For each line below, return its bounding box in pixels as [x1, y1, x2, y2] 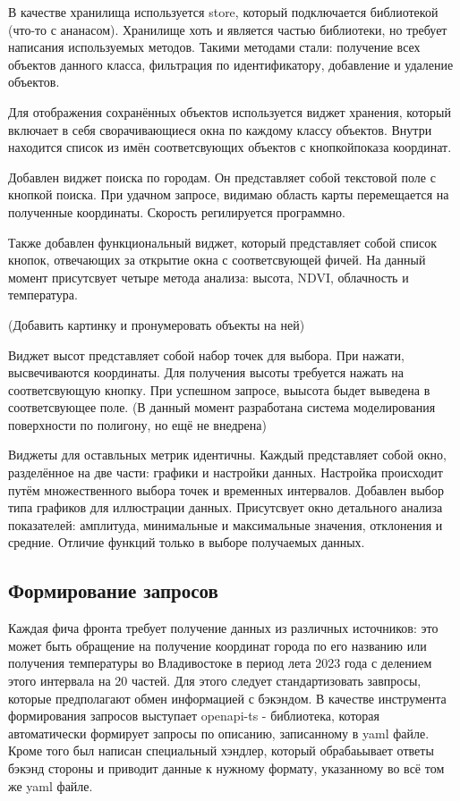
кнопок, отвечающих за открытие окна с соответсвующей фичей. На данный [8, 250, 426, 269]
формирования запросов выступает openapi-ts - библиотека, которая [8, 706, 380, 725]
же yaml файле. [8, 776, 93, 795]
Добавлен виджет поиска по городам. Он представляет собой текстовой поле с [8, 167, 436, 186]
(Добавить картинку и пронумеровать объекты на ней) [8, 315, 305, 333]
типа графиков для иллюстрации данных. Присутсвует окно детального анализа [8, 498, 443, 517]
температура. [8, 285, 78, 304]
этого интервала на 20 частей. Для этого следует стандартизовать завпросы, [8, 671, 422, 690]
